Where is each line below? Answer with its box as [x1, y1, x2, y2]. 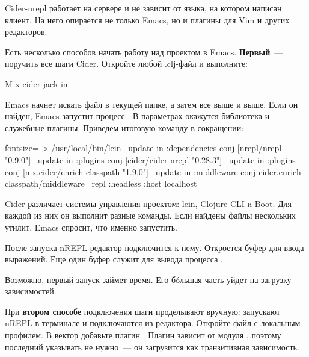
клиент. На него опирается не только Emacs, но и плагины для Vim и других [5, 13, 290, 26]
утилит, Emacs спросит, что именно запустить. [5, 220, 177, 233]
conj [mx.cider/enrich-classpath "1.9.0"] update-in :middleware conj [5, 165, 256, 178]
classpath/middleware [5, 177, 85, 190]
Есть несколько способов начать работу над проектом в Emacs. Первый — [5, 45, 283, 58]
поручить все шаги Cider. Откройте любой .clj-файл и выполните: [5, 57, 248, 70]
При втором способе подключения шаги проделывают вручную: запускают [5, 305, 280, 317]
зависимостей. [5, 285, 57, 297]
